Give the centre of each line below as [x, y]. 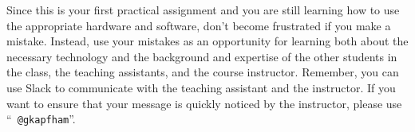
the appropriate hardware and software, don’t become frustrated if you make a [199, 25]
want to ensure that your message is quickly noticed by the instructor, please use [204, 103]
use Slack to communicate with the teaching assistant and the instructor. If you [201, 87]
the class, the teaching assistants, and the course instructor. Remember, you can [203, 72]
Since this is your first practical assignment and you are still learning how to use [203, 10]
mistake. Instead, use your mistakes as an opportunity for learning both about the [207, 41]
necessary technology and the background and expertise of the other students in [202, 56]
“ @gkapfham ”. [41, 119]
